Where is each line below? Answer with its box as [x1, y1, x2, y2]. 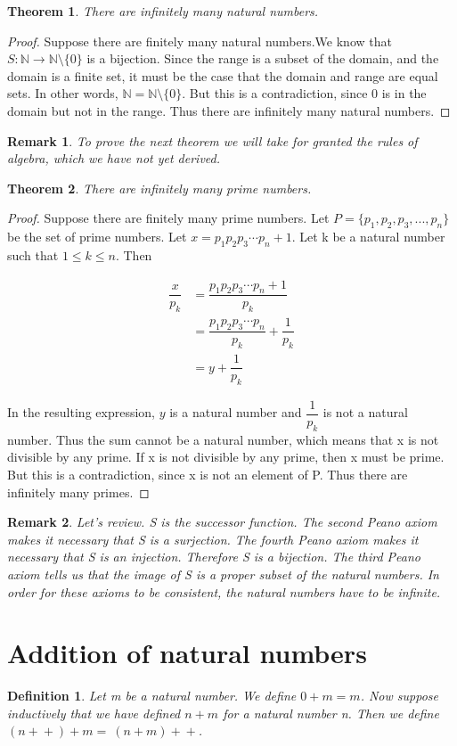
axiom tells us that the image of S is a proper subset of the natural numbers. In [7, 564, 439, 583]
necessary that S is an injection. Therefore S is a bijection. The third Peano [7, 547, 420, 566]
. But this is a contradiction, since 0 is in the [182, 84, 427, 102]
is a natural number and [169, 403, 302, 422]
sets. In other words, [7, 84, 118, 102]
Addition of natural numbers [7, 635, 367, 671]
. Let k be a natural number [291, 227, 445, 246]
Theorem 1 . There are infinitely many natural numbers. [7, 2, 319, 20]
